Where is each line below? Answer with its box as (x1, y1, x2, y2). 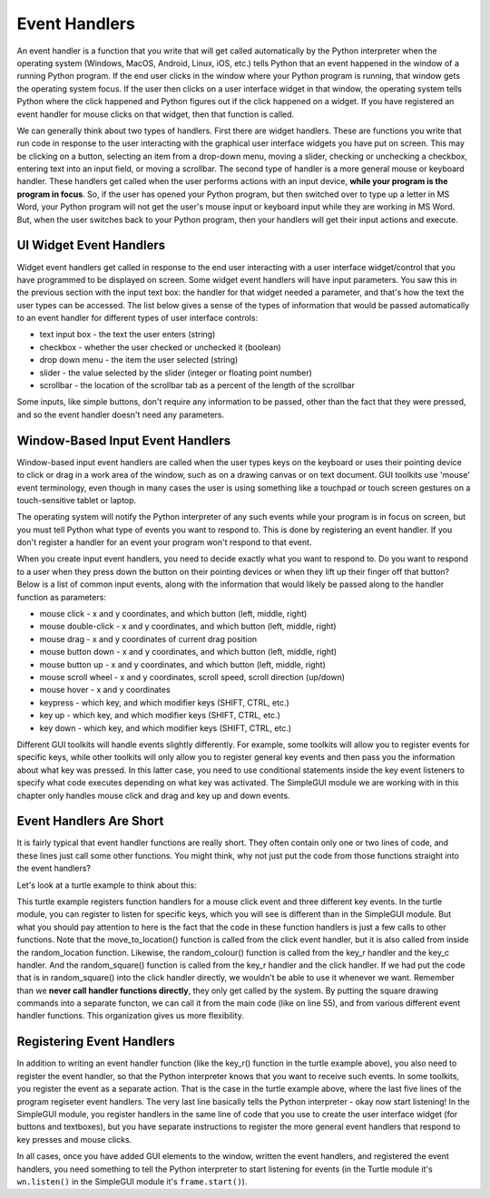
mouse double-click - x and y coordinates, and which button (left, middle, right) (39, 621, 337, 632)
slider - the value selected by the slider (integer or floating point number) (39, 367, 313, 378)
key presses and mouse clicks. (16, 1134, 132, 1144)
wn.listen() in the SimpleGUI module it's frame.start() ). (16, 1175, 248, 1187)
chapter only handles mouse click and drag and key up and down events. (16, 790, 290, 801)
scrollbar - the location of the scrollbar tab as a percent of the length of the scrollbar (39, 380, 356, 391)
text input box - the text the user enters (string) (39, 329, 216, 340)
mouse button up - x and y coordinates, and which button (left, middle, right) (39, 658, 327, 670)
